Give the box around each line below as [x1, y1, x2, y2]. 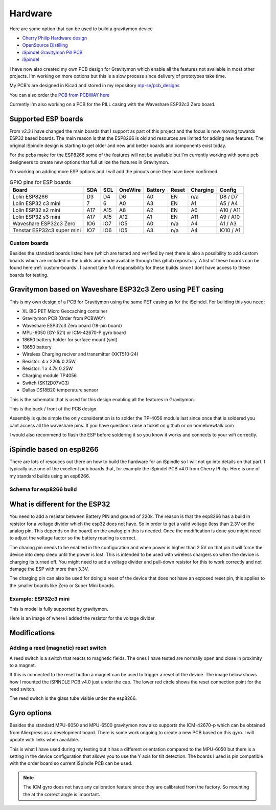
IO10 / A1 [219, 226, 241, 234]
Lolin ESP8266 [12, 193, 48, 200]
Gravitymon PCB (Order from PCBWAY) [22, 315, 105, 321]
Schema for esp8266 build [9, 486, 77, 493]
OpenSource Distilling [22, 42, 68, 48]
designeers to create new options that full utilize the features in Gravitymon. [9, 159, 170, 165]
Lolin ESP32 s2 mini [12, 206, 61, 214]
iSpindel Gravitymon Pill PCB [22, 49, 83, 55]
